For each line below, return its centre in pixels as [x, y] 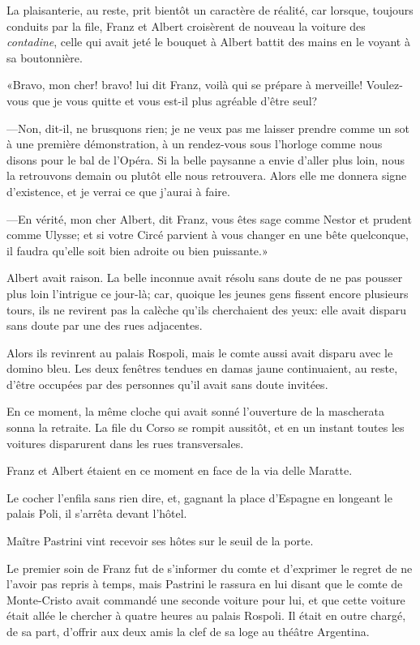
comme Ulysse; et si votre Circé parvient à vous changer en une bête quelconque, [208, 235]
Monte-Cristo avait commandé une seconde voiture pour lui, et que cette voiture [206, 599]
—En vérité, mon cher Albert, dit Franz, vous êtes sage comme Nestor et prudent [209, 218]
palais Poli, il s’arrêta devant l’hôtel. [97, 513]
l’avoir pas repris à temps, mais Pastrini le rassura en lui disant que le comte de [205, 584]
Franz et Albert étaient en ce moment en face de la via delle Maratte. [180, 470]
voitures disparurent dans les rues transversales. [125, 443]
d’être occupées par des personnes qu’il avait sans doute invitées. [167, 384]
